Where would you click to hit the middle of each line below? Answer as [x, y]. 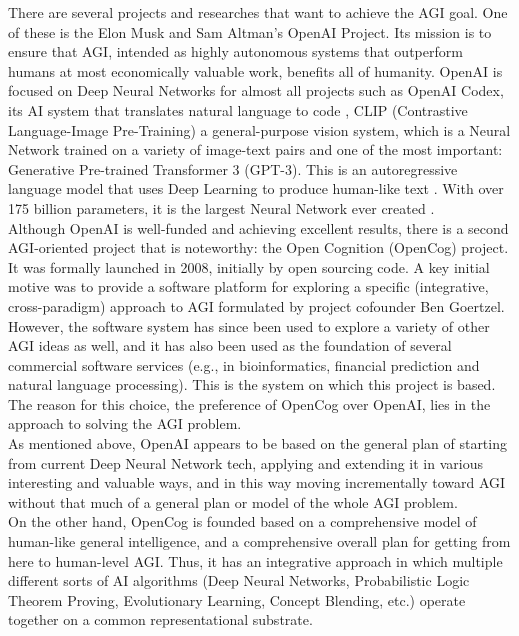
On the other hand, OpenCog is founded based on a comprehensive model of [242, 521]
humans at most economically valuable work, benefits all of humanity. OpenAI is [255, 70]
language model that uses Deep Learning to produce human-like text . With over [256, 188]
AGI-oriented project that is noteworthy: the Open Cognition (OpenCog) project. [258, 247]
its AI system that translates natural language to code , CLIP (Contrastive [238, 109]
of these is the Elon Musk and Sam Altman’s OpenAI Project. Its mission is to [250, 31]
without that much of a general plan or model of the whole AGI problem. [233, 501]
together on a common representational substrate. [160, 619]
